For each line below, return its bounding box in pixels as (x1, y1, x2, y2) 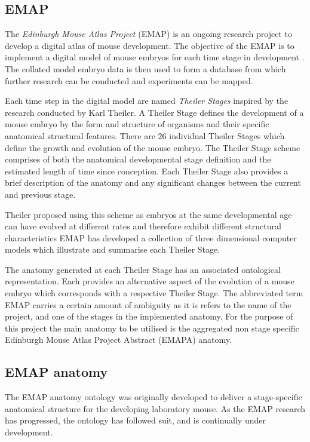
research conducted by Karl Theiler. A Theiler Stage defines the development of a (5, 106, 304, 118)
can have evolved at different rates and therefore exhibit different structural (5, 220, 281, 232)
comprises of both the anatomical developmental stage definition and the (5, 153, 271, 165)
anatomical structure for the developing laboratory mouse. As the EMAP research (5, 402, 306, 415)
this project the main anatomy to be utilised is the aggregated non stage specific (5, 321, 299, 334)
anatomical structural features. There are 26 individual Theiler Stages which (5, 129, 285, 142)
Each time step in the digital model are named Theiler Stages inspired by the (5, 94, 288, 107)
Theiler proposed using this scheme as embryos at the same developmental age (5, 208, 292, 220)
